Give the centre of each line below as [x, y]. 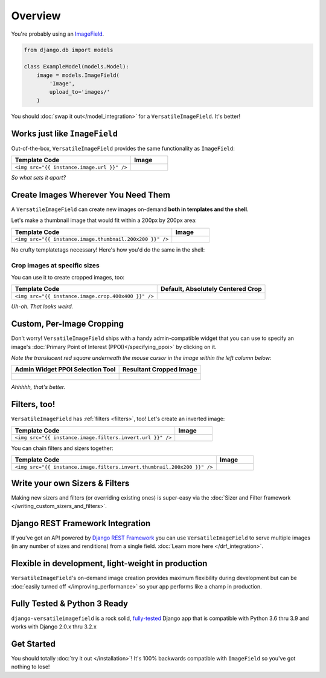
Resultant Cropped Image [160, 370]
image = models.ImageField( [78, 75]
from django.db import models [69, 50]
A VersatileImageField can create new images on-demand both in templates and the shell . [130, 209]
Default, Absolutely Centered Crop [211, 289]
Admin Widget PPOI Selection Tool [65, 370]
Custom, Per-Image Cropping [67, 324]
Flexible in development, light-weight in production [109, 563]
